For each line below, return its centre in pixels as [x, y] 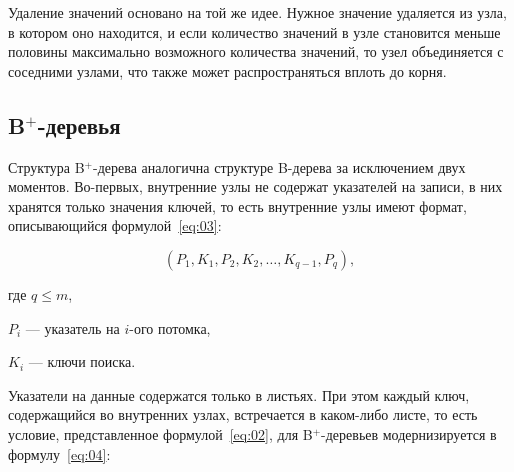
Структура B [46, 166]
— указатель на [72, 327]
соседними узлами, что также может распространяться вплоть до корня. [227, 70]
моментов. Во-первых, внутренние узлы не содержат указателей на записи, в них [255, 186]
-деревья [79, 124]
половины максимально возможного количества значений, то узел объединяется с [256, 51]
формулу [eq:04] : [59, 453]
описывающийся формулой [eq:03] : [115, 225]
